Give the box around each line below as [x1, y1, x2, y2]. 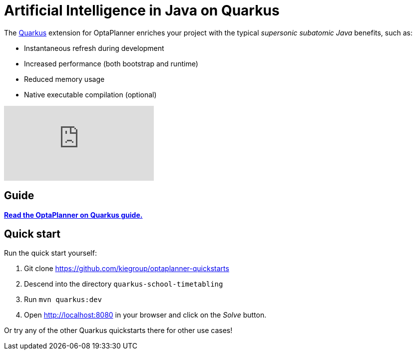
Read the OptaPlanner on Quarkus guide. [4, 210, 143, 219]
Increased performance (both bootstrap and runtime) [24, 59, 198, 68]
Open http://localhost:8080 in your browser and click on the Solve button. [24, 311, 267, 320]
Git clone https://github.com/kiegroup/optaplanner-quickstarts [24, 264, 229, 273]
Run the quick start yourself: [4, 249, 97, 258]
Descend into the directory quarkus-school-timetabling [24, 280, 223, 289]
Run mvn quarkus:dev [24, 295, 102, 304]
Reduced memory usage [24, 74, 105, 83]
